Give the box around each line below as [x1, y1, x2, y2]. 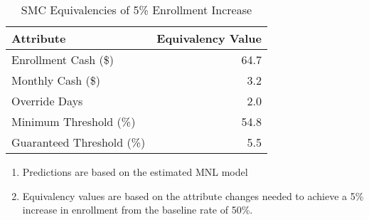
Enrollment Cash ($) [11, 51, 114, 68]
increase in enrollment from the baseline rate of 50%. [22, 202, 253, 217]
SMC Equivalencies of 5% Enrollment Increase [21, 1, 252, 18]
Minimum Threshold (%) [11, 113, 136, 130]
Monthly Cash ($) [11, 72, 100, 88]
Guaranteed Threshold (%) [11, 134, 146, 150]
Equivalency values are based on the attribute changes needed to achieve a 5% [22, 188, 364, 203]
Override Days [11, 93, 83, 109]
